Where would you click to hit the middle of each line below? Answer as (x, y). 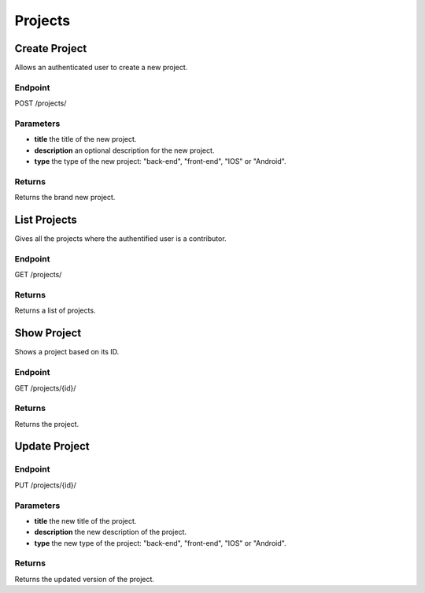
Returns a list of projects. (55, 310)
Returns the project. (47, 424)
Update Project (52, 446)
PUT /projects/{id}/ (45, 485)
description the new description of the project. (111, 532)
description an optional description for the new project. (124, 150)
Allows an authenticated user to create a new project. (101, 68)
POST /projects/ (41, 103)
